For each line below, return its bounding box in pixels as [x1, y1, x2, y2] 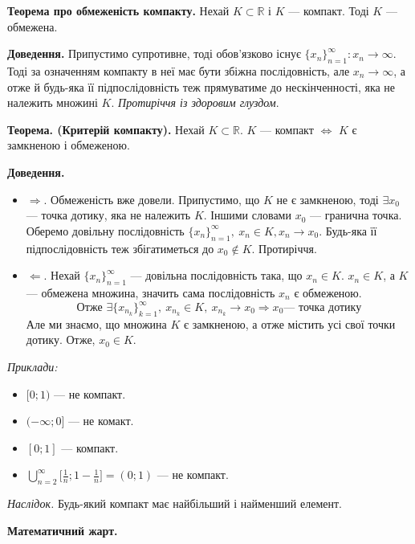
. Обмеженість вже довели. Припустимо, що [43, 190, 260, 207]
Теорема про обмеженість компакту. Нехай [7, 2, 230, 18]
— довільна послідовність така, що [130, 267, 303, 284]
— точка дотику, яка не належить [26, 207, 191, 223]
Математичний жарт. [7, 522, 118, 538]
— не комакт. [67, 412, 134, 429]
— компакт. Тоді [288, 2, 369, 18]
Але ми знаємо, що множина [26, 315, 167, 332]
